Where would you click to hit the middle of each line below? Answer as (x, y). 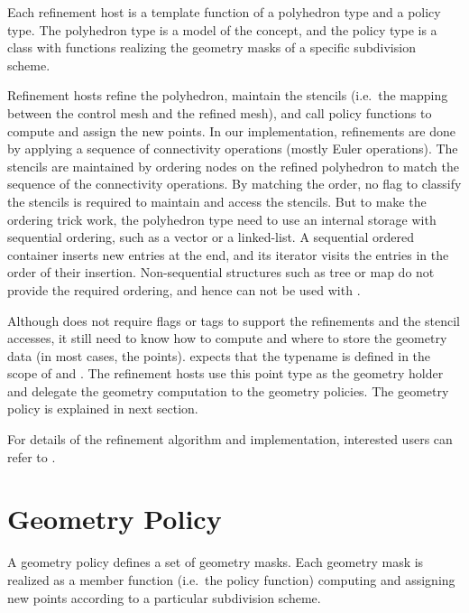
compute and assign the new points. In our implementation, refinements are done (232, 130)
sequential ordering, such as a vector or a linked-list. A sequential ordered (211, 237)
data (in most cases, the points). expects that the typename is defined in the (219, 355)
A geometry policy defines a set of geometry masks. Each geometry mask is (216, 562)
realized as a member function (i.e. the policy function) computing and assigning (231, 579)
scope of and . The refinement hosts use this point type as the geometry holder (225, 373)
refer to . (32, 456)
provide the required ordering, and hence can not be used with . (184, 289)
